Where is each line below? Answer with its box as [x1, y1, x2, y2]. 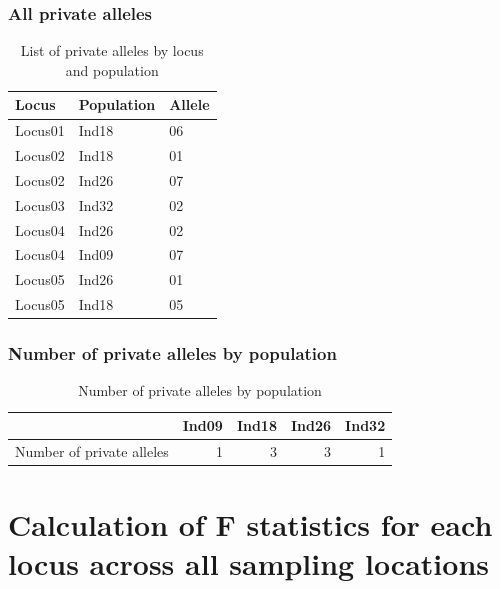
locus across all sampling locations [8, 543, 489, 584]
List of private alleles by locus [20, 40, 204, 61]
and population [65, 59, 159, 80]
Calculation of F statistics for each [8, 504, 493, 545]
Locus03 [15, 194, 65, 215]
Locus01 [15, 120, 65, 141]
